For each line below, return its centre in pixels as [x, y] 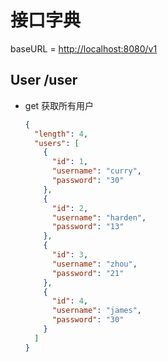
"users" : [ [57, 143]
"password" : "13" [88, 227]
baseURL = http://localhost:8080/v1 [84, 48]
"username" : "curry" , [96, 171]
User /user [44, 80]
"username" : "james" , [96, 311]
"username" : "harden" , [99, 217]
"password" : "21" [88, 273]
